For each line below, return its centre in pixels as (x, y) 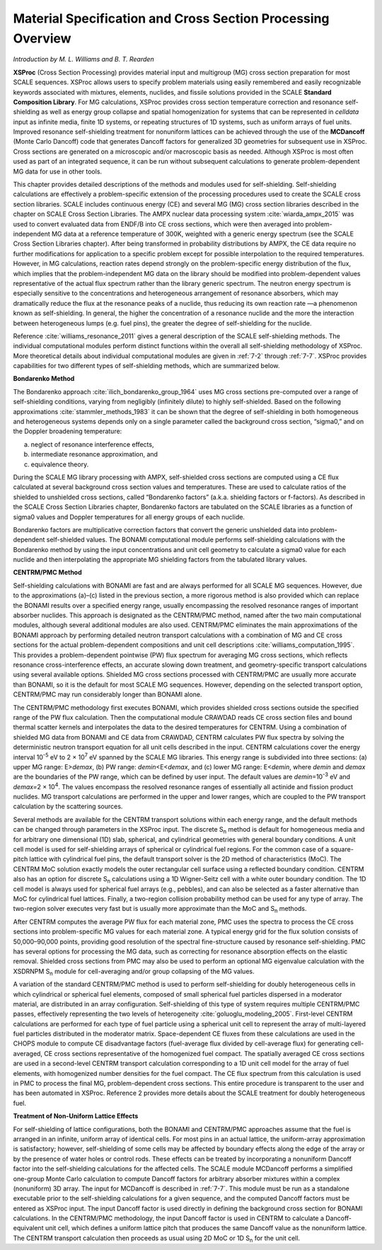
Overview (42, 38)
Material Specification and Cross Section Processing (171, 18)
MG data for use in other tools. (58, 171)
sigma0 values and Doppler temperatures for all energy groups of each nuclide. (129, 517)
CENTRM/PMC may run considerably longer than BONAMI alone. (108, 694)
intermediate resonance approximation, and (94, 454)
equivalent (28, 1228)
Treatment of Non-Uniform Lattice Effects (76, 1116)
